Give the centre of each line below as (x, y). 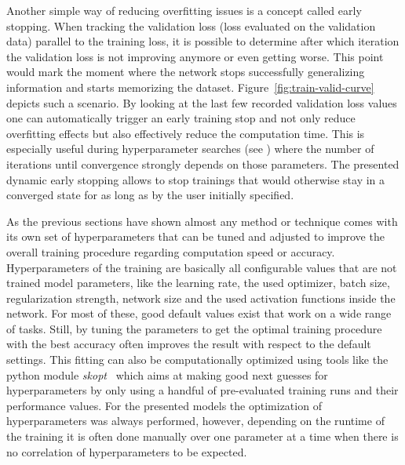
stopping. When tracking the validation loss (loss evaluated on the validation (191, 25)
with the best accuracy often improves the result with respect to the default (189, 344)
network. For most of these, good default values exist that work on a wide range (199, 313)
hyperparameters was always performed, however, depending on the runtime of (195, 421)
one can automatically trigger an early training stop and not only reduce (181, 118)
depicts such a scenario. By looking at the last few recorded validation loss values (202, 102)
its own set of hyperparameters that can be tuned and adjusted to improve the (195, 236)
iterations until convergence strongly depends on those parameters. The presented (203, 163)
